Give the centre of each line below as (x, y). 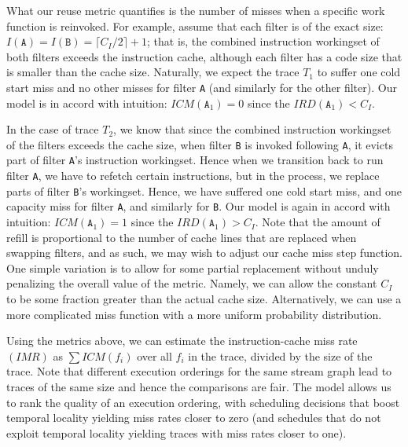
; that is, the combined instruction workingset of (263, 41)
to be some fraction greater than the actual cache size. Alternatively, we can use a (204, 299)
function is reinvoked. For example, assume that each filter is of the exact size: (195, 26)
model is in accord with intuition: (87, 103)
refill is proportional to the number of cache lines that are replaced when (182, 237)
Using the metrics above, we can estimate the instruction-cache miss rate (182, 341)
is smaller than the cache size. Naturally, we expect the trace (153, 72)
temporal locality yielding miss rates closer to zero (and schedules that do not (194, 418)
